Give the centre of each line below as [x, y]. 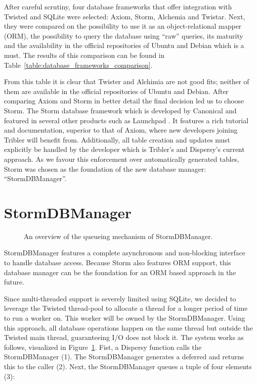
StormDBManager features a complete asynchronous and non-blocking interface [125, 253]
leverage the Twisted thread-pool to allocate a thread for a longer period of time [126, 308]
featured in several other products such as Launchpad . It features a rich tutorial [126, 120]
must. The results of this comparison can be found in [84, 55]
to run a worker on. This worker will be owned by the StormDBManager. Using [125, 317]
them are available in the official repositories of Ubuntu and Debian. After [116, 91]
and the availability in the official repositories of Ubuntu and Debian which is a [124, 45]
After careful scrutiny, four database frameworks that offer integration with [118, 6]
